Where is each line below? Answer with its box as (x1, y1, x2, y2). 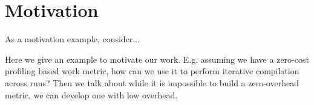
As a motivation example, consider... (5, 33, 140, 45)
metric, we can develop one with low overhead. (5, 88, 178, 101)
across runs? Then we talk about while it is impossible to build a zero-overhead (5, 76, 299, 89)
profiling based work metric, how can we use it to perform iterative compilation (5, 65, 299, 77)
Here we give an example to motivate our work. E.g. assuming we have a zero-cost (5, 52, 309, 65)
